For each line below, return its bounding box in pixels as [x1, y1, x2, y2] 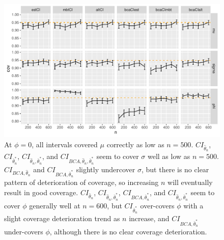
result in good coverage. [4, 187, 78, 198]
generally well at [29, 200, 80, 210]
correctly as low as [106, 139, 164, 149]
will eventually [167, 177, 213, 188]
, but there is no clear [141, 164, 209, 174]
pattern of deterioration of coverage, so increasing [4, 177, 159, 188]
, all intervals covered [32, 139, 98, 149]
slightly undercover [76, 164, 135, 174]
